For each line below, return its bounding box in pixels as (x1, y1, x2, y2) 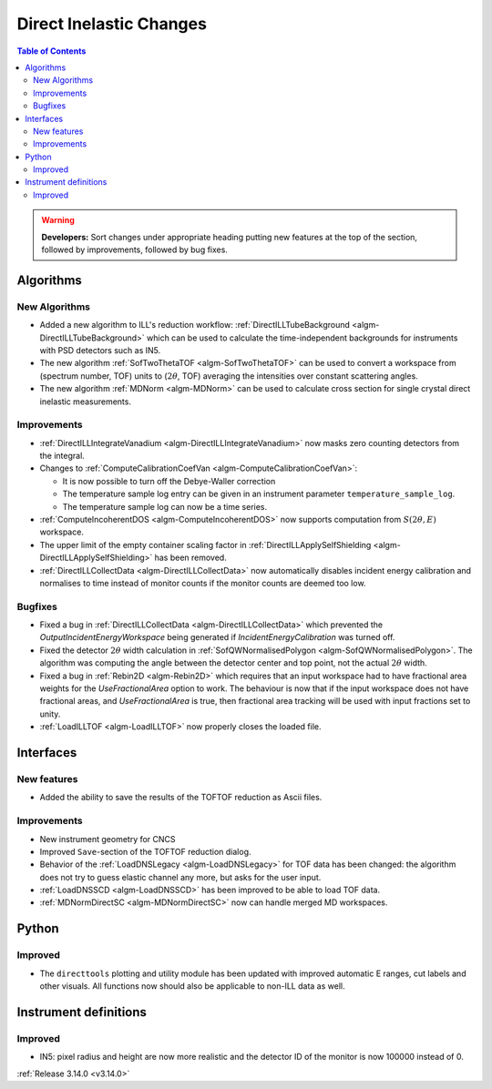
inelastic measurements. (39, 396, 132, 407)
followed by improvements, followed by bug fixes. (41, 244, 228, 255)
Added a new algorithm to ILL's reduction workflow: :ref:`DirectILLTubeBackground (39, 320, 351, 331)
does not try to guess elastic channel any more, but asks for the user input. (39, 871, 322, 882)
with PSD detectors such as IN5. (39, 344, 161, 355)
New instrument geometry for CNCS (39, 833, 177, 844)
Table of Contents (16, 46, 87, 56)
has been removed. (154, 552, 227, 564)
